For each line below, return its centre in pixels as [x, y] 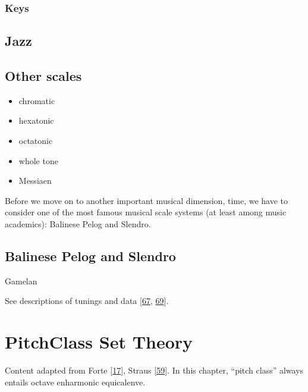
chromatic [37, 100]
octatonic [36, 141]
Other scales [43, 76]
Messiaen [35, 181]
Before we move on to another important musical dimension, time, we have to [147, 200]
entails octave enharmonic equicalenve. [75, 382]
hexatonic [36, 120]
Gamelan [21, 280]
